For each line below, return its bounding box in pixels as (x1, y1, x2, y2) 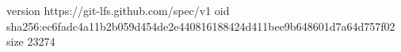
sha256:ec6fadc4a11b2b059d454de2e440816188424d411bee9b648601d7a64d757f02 (6, 17, 395, 34)
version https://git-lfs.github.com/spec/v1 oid (6, 2, 230, 18)
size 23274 (6, 33, 55, 50)
